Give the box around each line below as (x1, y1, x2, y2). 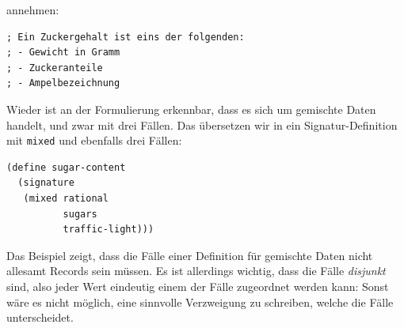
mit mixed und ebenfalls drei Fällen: (6, 132, 182, 149)
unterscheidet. (6, 309, 74, 326)
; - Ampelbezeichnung (6, 77, 120, 89)
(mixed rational (23, 193, 109, 204)
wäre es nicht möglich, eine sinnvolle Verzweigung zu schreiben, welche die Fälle (6, 293, 394, 310)
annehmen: (6, 2, 59, 17)
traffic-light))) (63, 224, 154, 236)
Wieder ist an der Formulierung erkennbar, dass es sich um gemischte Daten (6, 100, 376, 117)
